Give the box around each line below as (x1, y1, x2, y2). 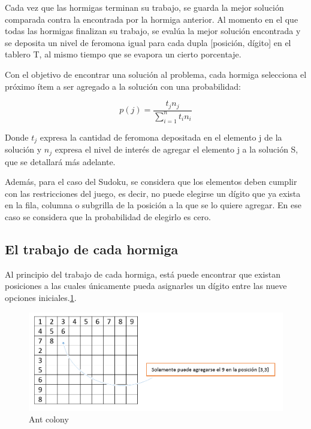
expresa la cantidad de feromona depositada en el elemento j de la (40, 130, 282, 143)
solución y (5, 143, 42, 156)
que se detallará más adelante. (5, 155, 116, 168)
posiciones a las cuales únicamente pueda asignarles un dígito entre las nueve (5, 279, 287, 292)
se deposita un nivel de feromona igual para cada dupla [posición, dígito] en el (5, 36, 291, 48)
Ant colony (29, 413, 69, 425)
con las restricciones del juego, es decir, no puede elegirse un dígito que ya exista (5, 187, 301, 199)
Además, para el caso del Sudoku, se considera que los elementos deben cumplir (5, 175, 297, 188)
